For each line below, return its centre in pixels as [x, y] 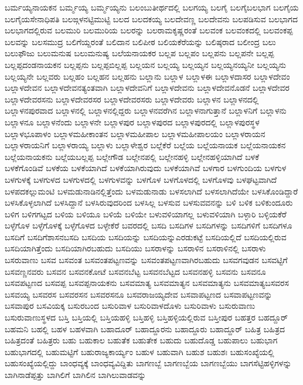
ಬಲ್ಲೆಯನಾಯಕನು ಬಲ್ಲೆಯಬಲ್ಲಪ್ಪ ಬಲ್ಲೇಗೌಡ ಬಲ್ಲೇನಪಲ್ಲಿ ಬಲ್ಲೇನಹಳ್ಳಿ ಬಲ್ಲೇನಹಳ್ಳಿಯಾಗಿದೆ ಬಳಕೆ [132, 156]
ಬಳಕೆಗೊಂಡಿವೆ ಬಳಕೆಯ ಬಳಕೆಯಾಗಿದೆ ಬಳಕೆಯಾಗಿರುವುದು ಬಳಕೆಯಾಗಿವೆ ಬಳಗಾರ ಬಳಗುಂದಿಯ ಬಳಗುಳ [146, 168]
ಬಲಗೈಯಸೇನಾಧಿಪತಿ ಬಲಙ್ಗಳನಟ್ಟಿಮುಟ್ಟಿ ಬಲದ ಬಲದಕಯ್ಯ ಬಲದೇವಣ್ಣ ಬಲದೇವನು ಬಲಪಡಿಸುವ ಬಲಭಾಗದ [151, 18]
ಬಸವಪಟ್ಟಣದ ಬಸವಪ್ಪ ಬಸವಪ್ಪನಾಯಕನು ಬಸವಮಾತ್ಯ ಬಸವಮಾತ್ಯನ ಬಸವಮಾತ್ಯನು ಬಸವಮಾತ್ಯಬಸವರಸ [147, 283]
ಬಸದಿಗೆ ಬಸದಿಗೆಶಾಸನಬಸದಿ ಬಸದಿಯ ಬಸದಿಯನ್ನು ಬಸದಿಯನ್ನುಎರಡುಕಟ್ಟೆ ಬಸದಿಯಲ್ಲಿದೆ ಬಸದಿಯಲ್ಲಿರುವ [146, 236]
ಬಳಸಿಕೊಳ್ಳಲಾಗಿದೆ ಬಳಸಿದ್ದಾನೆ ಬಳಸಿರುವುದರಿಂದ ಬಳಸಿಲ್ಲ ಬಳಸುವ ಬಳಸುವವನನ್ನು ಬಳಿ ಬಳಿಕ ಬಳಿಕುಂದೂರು [149, 202]
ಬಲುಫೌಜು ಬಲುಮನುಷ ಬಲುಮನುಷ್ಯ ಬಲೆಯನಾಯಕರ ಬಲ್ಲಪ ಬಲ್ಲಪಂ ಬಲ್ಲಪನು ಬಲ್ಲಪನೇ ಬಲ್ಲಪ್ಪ [139, 53]
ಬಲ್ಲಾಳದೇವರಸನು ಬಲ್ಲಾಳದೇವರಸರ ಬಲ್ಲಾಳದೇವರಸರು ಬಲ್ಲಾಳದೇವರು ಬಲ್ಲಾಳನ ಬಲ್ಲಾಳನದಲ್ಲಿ [132, 99]
